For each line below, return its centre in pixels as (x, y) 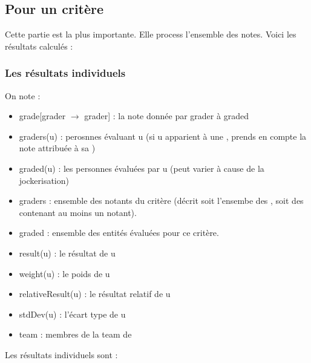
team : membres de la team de (75, 334)
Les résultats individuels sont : (61, 354)
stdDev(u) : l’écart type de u (72, 314)
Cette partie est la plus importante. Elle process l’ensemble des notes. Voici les (151, 34)
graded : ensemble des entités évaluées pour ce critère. (119, 233)
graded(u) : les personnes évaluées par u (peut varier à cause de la (142, 168)
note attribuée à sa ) (57, 148)
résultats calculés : (39, 46)
